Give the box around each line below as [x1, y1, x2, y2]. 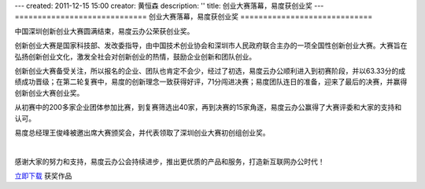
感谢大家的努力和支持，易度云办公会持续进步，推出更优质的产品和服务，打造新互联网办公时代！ [14, 157, 325, 166]
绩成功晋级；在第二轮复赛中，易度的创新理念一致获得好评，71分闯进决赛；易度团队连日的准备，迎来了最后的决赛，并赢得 [14, 77, 408, 86]
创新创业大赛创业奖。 [14, 88, 84, 97]
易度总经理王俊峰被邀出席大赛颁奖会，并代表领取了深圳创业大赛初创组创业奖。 [14, 128, 270, 137]
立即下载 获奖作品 [14, 171, 72, 180]
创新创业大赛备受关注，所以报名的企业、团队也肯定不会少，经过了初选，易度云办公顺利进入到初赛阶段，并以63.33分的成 [14, 66, 405, 75]
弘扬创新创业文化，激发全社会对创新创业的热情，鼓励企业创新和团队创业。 [14, 52, 256, 61]
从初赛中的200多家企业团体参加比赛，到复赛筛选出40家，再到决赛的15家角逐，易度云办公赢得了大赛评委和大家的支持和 [14, 103, 402, 112]
